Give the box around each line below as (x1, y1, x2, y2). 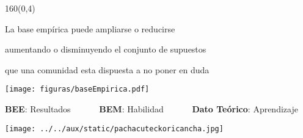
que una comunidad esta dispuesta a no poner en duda (5, 63, 210, 76)
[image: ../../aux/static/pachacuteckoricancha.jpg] (5, 124, 224, 133)
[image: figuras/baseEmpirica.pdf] (5, 85, 150, 94)
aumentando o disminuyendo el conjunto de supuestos (5, 43, 206, 56)
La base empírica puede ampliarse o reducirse (5, 22, 175, 35)
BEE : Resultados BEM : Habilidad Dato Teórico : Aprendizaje (5, 103, 298, 115)
